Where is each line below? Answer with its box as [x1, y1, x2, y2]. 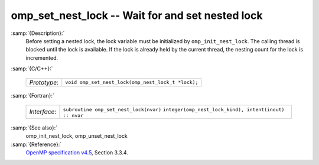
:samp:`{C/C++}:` [11, 65, 53, 72]
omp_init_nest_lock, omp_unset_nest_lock [25, 132, 128, 140]
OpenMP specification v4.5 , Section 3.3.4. [25, 149, 128, 156]
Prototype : [29, 78, 59, 86]
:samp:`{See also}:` [11, 124, 58, 131]
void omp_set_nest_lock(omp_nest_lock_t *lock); [65, 79, 198, 85]
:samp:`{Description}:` [11, 30, 65, 37]
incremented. [25, 54, 58, 62]
